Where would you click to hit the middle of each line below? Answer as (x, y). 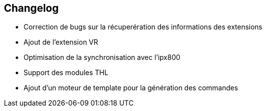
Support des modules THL (66, 73)
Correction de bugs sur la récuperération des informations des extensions (143, 27)
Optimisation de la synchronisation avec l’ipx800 (102, 57)
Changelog (31, 8)
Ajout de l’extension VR (61, 42)
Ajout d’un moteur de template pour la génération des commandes (131, 88)
